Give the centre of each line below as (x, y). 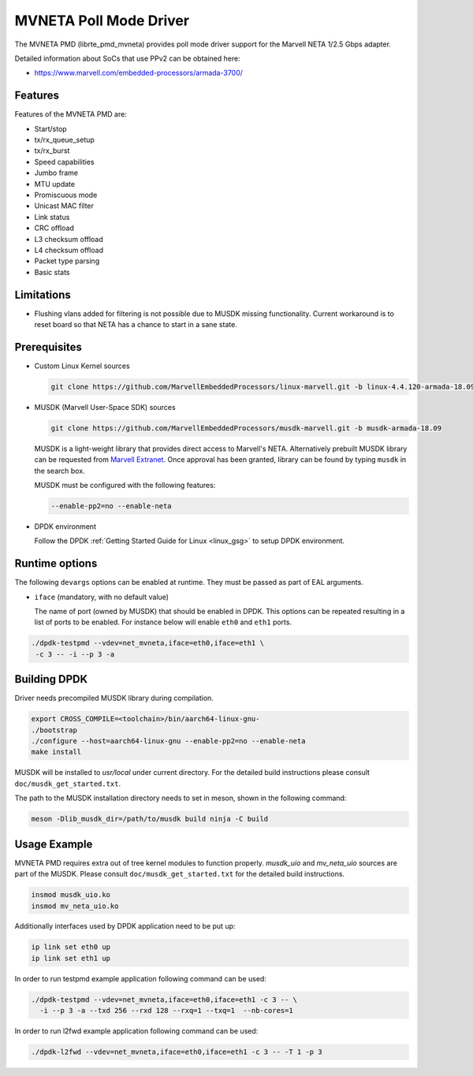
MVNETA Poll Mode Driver (102, 20)
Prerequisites (48, 347)
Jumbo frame (56, 173)
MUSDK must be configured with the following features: (125, 486)
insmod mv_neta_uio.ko (75, 906)
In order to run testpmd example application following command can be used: (141, 978)
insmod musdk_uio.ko (71, 895)
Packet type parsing (67, 261)
